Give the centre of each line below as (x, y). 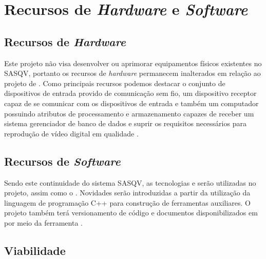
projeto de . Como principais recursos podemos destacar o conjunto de (115, 83)
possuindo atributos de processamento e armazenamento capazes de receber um (129, 113)
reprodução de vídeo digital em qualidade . (71, 133)
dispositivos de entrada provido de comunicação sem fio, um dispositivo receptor (130, 93)
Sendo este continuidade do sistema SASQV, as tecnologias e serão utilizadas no (130, 182)
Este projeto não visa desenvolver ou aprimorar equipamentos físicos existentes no (133, 63)
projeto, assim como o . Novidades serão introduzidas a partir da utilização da (127, 193)
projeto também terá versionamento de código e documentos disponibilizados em (131, 213)
